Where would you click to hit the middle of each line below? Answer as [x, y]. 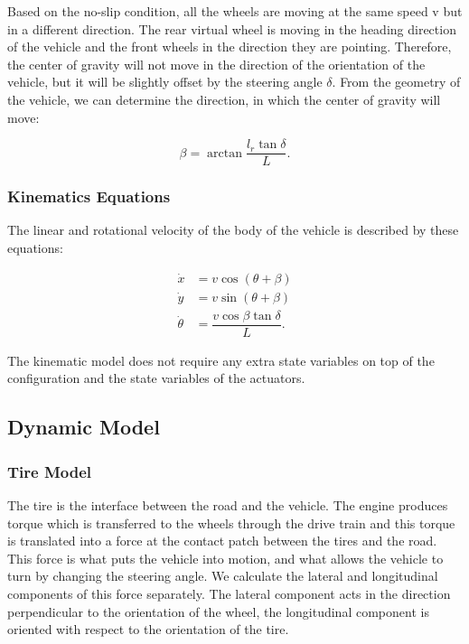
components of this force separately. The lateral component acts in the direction [229, 593]
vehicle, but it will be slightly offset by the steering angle [165, 82]
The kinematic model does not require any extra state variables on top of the [221, 360]
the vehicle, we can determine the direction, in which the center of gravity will [224, 99]
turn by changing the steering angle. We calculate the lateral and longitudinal [223, 576]
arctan [225, 153]
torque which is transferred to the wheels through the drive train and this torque [231, 523]
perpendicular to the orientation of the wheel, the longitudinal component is [218, 611]
